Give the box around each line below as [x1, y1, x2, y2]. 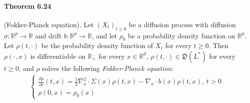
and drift [35, 30, 62, 40]
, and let [92, 30, 117, 40]
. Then [209, 40, 229, 51]
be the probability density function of [41, 40, 153, 51]
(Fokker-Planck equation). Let [4, 19, 94, 29]
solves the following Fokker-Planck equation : [42, 63, 173, 73]
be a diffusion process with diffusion [129, 19, 236, 29]
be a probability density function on [128, 30, 235, 40]
